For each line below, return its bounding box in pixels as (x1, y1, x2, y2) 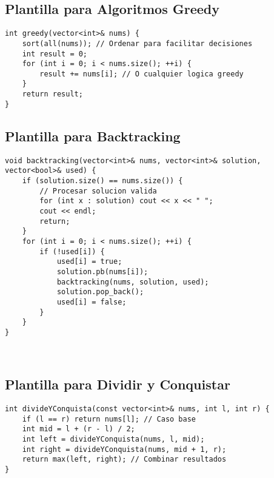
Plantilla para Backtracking (5, 126, 181, 145)
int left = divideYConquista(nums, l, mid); (22, 434, 205, 443)
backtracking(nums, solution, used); (56, 277, 209, 286)
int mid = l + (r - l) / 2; (22, 425, 135, 434)
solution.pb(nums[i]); (56, 267, 149, 276)
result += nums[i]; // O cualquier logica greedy (39, 69, 244, 78)
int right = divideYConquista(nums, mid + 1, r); (22, 445, 227, 454)
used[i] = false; (56, 297, 127, 306)
